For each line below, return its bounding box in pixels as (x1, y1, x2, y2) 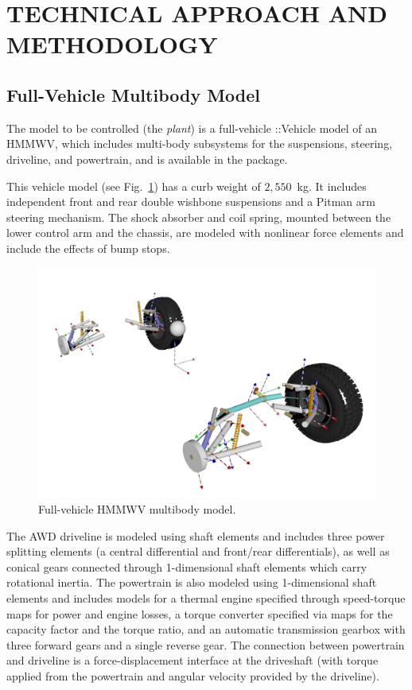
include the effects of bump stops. (6, 239, 170, 256)
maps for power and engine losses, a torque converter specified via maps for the (6, 605, 393, 622)
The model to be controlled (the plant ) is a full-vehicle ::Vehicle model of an (6, 119, 378, 136)
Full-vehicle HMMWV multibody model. (38, 501, 236, 517)
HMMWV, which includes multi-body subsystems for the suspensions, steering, (6, 135, 393, 152)
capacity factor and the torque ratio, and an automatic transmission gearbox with (6, 621, 406, 638)
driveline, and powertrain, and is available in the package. (6, 150, 288, 167)
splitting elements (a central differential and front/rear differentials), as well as (6, 543, 390, 560)
